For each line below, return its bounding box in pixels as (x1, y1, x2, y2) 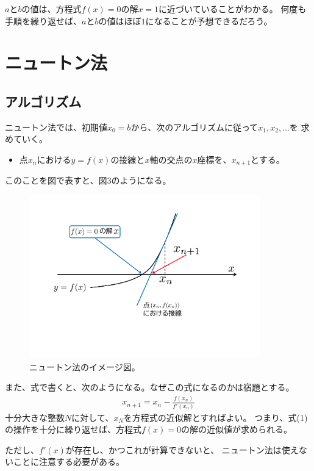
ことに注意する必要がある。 (13, 455, 124, 468)
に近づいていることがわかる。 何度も (159, 2, 307, 15)
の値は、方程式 (21, 2, 82, 15)
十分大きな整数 (5, 411, 65, 423)
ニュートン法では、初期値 (5, 120, 107, 133)
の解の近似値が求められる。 (181, 423, 293, 436)
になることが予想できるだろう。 (145, 14, 273, 27)
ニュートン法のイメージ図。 (29, 360, 140, 373)
